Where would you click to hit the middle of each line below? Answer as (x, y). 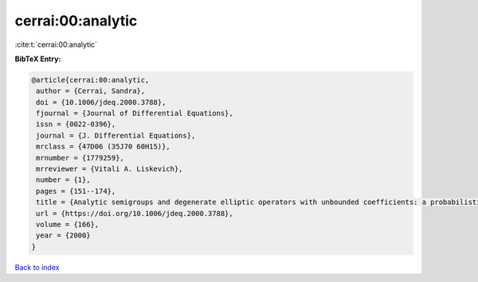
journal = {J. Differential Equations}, (116, 135)
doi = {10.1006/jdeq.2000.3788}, (101, 102)
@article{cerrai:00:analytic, (90, 80)
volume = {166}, (68, 224)
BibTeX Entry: (38, 59)
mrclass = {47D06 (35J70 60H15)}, (103, 147)
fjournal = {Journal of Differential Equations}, (135, 114)
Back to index (37, 267)
